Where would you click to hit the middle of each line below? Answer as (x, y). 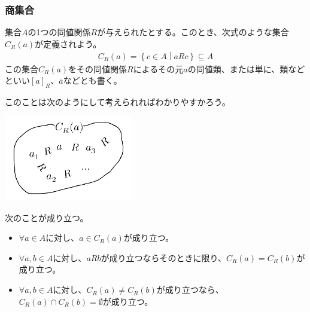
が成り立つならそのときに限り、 (163, 257)
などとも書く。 (92, 80)
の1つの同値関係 (59, 32)
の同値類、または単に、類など (246, 68)
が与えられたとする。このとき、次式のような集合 (193, 32)
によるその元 (158, 68)
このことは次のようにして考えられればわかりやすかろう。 (118, 102)
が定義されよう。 (68, 43)
